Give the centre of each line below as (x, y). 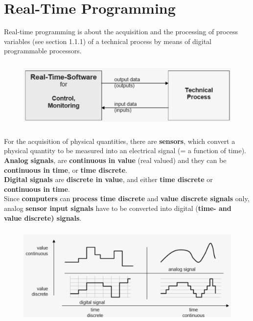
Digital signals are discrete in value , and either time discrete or (108, 179)
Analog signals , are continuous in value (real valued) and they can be (115, 160)
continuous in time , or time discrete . (66, 170)
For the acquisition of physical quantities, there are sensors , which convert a (120, 141)
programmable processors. (43, 51)
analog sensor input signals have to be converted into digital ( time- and (118, 208)
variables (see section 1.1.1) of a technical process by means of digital (108, 41)
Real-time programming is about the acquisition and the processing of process (121, 32)
